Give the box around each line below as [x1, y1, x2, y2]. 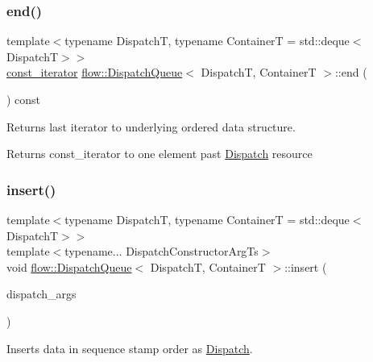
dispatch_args [6, 285, 77, 302]
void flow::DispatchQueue [6, 258, 132, 275]
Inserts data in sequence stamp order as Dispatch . [6, 339, 253, 356]
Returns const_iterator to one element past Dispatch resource [6, 145, 313, 162]
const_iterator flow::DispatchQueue [6, 64, 183, 81]
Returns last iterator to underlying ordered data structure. [6, 118, 296, 135]
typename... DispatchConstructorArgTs [64, 243, 259, 260]
